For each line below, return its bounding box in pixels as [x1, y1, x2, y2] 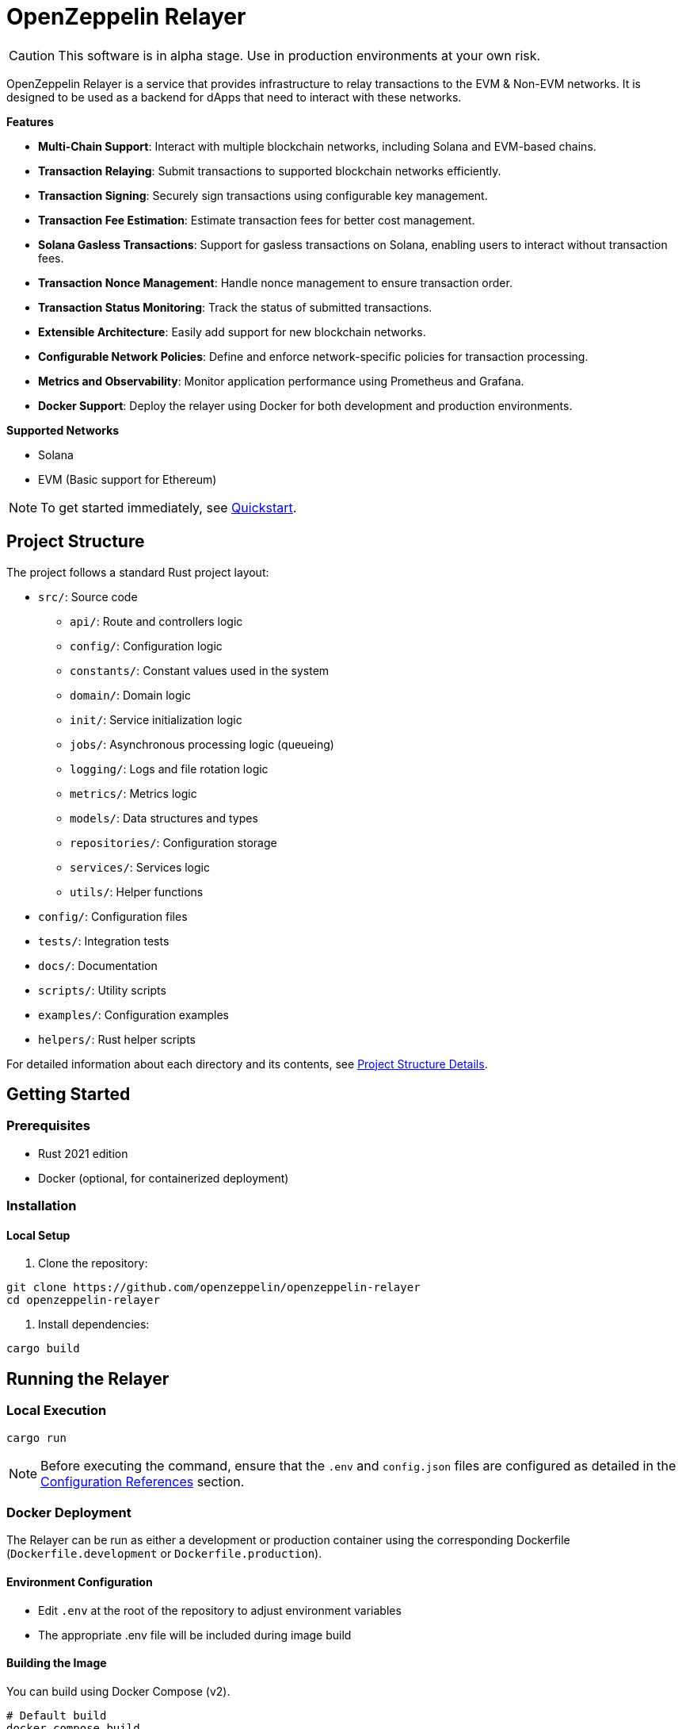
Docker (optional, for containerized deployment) [38, 1171, 289, 1185]
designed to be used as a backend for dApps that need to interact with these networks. [6, 90, 462, 104]
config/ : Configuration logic [70, 638, 223, 653]
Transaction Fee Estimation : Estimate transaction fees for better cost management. [38, 213, 475, 227]
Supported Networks [6, 423, 120, 437]
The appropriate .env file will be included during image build [38, 1627, 352, 1642]
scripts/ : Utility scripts [38, 983, 166, 997]
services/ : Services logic [70, 860, 210, 874]
